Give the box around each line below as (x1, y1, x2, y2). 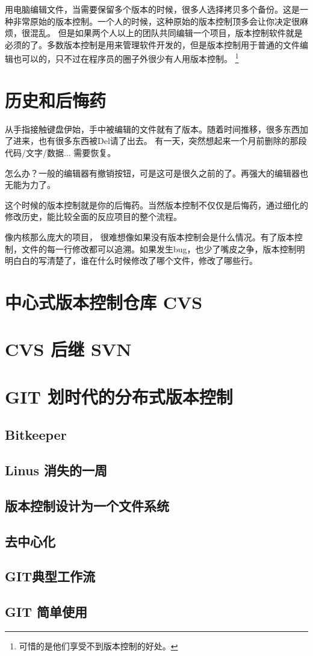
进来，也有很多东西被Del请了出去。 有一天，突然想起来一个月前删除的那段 (13, 134, 307, 147)
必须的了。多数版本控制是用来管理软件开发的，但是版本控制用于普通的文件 (5, 38, 300, 51)
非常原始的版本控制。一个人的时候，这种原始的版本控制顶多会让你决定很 (13, 14, 300, 27)
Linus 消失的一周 (5, 460, 107, 479)
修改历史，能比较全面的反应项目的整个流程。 (5, 210, 182, 223)
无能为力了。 (5, 178, 55, 191)
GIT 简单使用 (5, 602, 87, 621)
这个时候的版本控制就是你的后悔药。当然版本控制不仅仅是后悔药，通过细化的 (5, 198, 308, 211)
